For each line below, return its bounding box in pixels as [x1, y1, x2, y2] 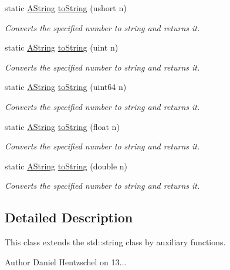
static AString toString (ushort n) [5, 2, 127, 14]
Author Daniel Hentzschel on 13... [5, 255, 127, 268]
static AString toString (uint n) [5, 41, 119, 54]
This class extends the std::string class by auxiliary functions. [5, 236, 226, 248]
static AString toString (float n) [5, 120, 120, 132]
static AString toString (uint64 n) [5, 81, 127, 93]
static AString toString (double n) [5, 159, 128, 172]
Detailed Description [5, 208, 133, 226]
